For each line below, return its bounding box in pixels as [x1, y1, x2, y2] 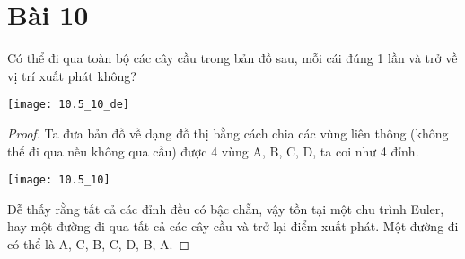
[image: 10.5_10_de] [7, 98, 130, 112]
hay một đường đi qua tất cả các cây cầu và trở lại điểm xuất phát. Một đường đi [7, 217, 459, 236]
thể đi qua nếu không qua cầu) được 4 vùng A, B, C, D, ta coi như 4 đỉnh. [7, 141, 419, 160]
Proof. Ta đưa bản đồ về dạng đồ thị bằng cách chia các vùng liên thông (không [7, 123, 449, 142]
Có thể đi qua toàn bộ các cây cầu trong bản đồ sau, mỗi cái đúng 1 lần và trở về [7, 49, 458, 67]
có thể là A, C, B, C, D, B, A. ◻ [7, 235, 190, 253]
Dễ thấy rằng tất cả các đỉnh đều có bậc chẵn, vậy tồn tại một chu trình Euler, [7, 199, 444, 218]
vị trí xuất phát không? [7, 66, 136, 85]
